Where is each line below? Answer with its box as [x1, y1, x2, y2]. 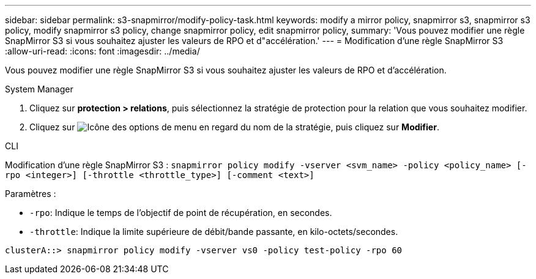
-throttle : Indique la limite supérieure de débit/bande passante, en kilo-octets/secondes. [29, 226, 398, 237]
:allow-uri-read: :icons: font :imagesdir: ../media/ [5, 46, 200, 56]
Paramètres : [5, 188, 56, 199]
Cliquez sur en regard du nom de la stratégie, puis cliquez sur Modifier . [29, 122, 439, 132]
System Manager [5, 84, 73, 94]
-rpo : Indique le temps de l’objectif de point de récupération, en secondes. [29, 207, 332, 218]
